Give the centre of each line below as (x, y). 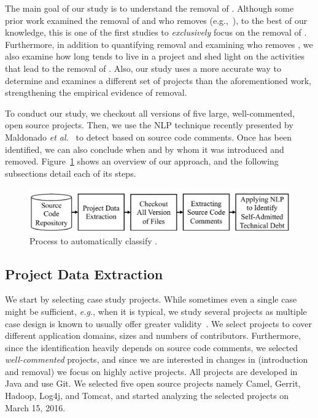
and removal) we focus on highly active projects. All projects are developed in (151, 371)
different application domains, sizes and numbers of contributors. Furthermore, (153, 335)
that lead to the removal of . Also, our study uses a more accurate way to (143, 68)
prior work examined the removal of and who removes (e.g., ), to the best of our (156, 20)
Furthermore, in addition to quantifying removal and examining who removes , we (159, 44)
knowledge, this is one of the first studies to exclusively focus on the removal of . (156, 32)
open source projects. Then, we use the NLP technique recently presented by (149, 125)
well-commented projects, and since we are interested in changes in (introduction (157, 359)
